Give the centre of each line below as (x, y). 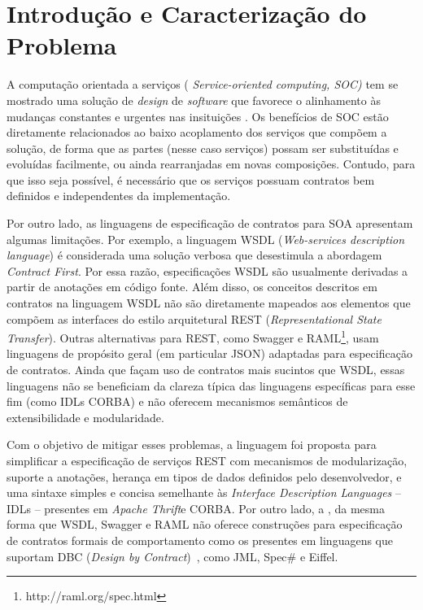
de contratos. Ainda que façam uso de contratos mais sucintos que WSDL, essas (206, 370)
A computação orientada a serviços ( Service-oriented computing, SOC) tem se (203, 84)
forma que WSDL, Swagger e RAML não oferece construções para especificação (205, 524)
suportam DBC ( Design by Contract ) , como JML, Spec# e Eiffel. (172, 556)
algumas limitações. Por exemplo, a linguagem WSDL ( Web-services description (206, 239)
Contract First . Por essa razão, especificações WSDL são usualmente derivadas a (207, 270)
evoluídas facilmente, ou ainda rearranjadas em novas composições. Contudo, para (211, 164)
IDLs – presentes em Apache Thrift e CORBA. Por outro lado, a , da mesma (196, 508)
